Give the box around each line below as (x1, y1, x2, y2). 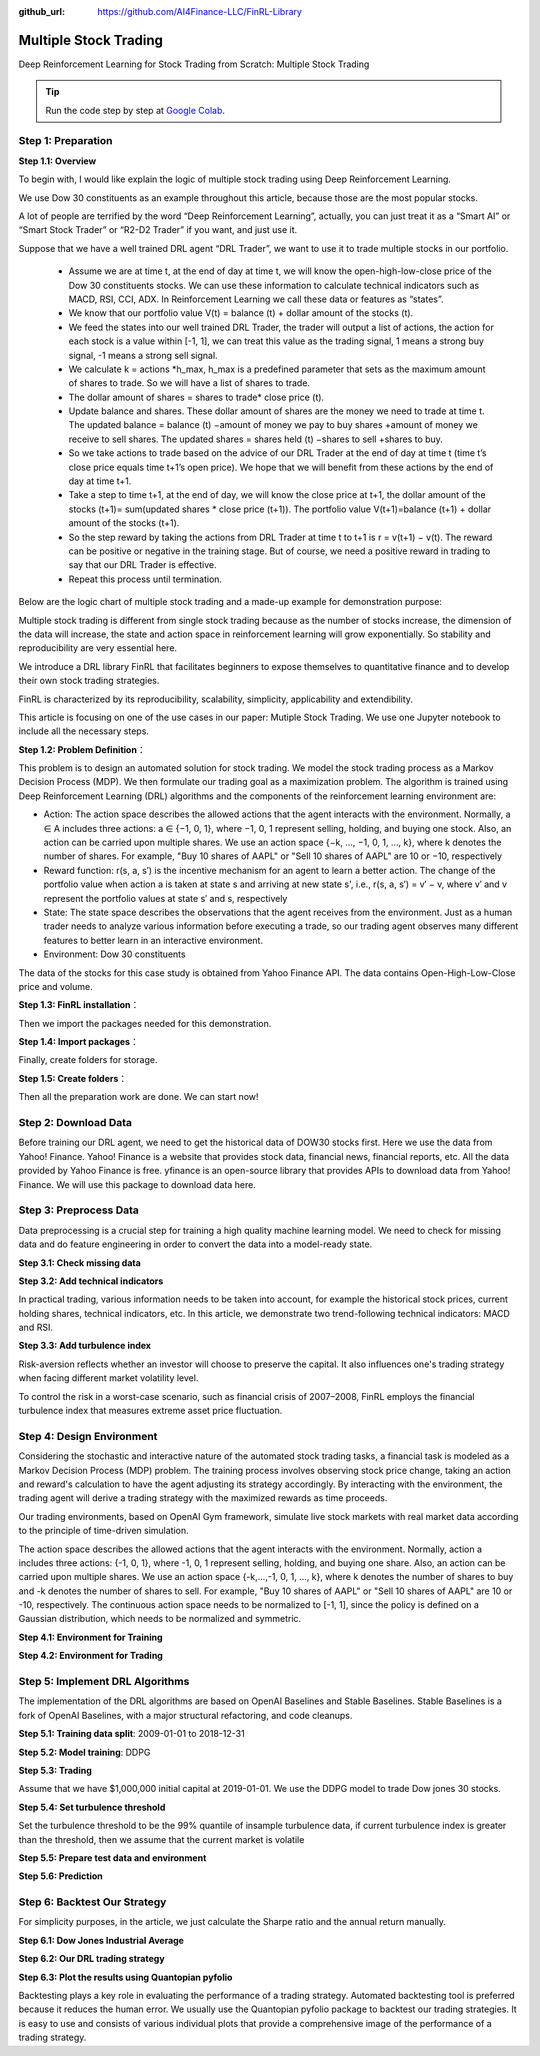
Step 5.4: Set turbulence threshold (18, 1801, 166, 1813)
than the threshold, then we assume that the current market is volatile (18, 1833, 305, 1845)
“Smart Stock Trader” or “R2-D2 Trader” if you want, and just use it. (18, 224, 298, 236)
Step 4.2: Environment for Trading (18, 1650, 164, 1662)
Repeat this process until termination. (68, 573, 223, 585)
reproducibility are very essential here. (18, 642, 178, 654)
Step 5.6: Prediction (18, 1870, 104, 1882)
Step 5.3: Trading (18, 1764, 92, 1776)
